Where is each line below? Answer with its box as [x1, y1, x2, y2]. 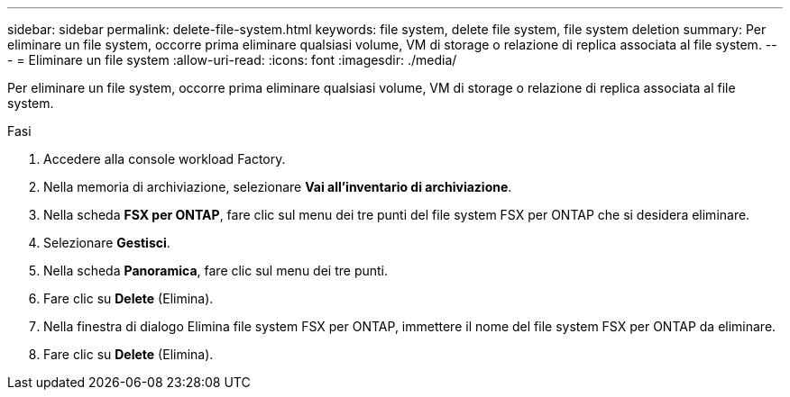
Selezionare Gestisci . [43, 235, 170, 250]
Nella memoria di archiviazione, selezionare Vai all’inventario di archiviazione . [43, 179, 512, 194]
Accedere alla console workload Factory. [43, 151, 286, 167]
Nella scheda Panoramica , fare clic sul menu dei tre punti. [43, 263, 389, 278]
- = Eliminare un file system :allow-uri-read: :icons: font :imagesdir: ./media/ [7, 52, 457, 68]
